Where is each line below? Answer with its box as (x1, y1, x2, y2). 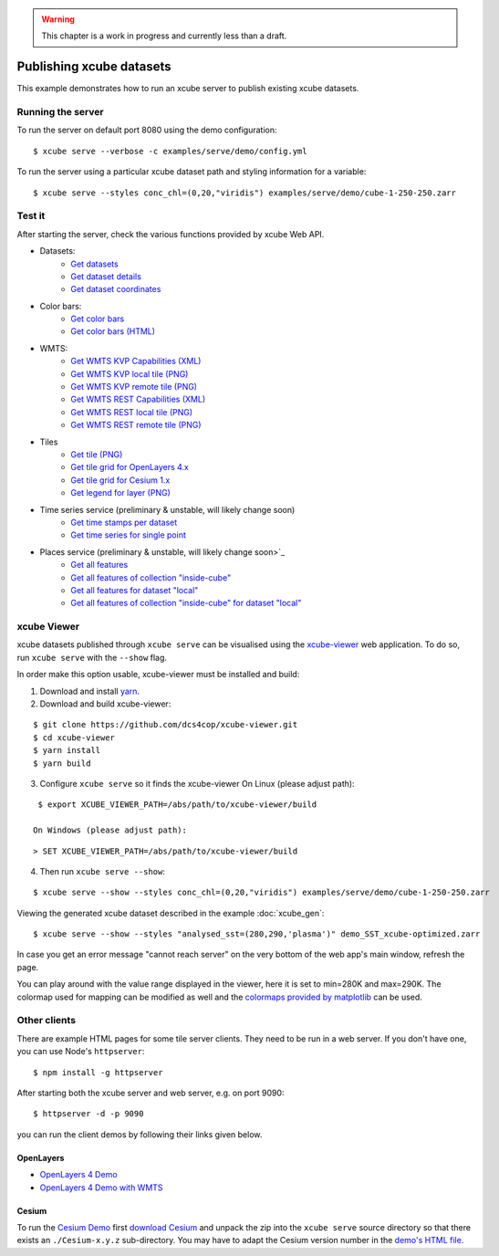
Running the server (16, 106, 104, 119)
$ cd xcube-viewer (33, 732, 116, 743)
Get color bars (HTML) (70, 326, 155, 337)
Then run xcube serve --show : (39, 865, 166, 876)
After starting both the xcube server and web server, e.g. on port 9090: (16, 1087, 285, 1098)
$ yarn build (33, 758, 91, 769)
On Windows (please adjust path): (33, 825, 187, 835)
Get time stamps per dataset (70, 517, 178, 528)
